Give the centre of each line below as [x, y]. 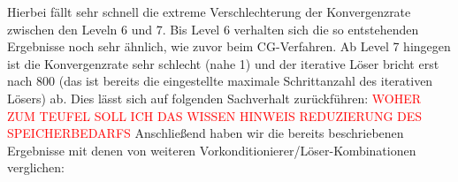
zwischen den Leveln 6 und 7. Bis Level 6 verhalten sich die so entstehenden [213, 29]
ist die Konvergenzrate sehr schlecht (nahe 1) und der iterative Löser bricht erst [223, 63]
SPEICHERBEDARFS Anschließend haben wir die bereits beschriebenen [206, 133]
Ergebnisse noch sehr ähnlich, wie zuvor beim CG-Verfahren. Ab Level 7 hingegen [229, 46]
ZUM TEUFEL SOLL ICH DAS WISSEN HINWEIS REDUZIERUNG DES [215, 115]
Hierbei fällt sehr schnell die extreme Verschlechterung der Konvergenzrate [209, 11]
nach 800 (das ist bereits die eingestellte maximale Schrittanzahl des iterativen [220, 81]
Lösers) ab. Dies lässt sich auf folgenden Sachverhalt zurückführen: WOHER [214, 98]
